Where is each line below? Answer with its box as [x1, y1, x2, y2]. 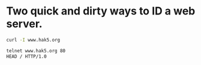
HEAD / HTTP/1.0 [6, 53, 47, 60]
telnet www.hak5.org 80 [6, 48, 66, 54]
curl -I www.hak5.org [6, 37, 61, 43]
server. [6, 17, 43, 31]
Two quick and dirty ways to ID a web [6, 4, 196, 18]
